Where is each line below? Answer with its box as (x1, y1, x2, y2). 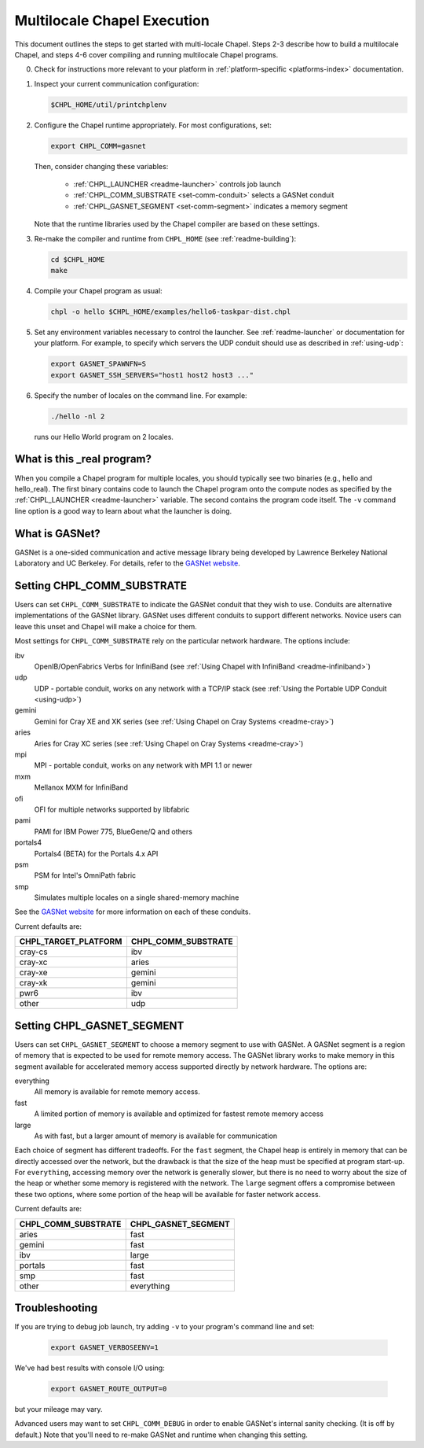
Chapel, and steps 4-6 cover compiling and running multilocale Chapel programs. (14, 50, 279, 59)
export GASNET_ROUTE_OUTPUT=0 (50, 1384, 167, 1394)
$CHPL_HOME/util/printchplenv (50, 100, 167, 109)
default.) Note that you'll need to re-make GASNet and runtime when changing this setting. (14, 1430, 308, 1439)
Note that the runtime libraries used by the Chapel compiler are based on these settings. (34, 219, 320, 229)
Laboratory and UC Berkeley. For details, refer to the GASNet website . (14, 558, 241, 568)
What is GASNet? (14, 527, 101, 540)
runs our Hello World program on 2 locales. (34, 432, 174, 441)
